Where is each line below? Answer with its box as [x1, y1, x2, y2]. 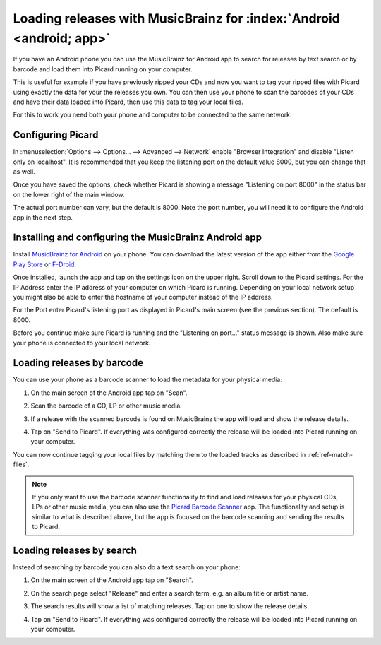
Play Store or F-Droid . [13, 260, 77, 268]
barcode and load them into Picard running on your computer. [13, 64, 193, 73]
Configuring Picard [13, 129, 99, 141]
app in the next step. [13, 213, 73, 222]
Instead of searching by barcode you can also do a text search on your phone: [13, 563, 241, 572]
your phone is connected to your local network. [13, 338, 151, 347]
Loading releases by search [13, 544, 138, 556]
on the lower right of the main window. [13, 190, 125, 199]
